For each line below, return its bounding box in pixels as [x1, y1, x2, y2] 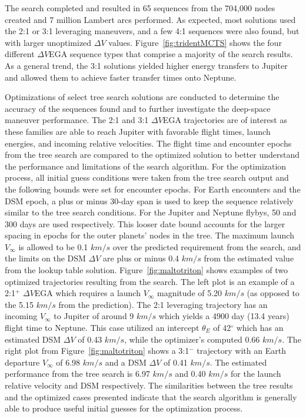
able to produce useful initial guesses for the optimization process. [5, 402, 243, 414]
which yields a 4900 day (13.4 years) [158, 310, 290, 322]
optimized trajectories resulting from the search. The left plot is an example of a [5, 275, 295, 287]
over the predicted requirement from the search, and [112, 240, 301, 253]
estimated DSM [5, 333, 61, 345]
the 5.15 [5, 298, 34, 310]
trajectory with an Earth [197, 344, 286, 357]
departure [5, 356, 40, 368]
